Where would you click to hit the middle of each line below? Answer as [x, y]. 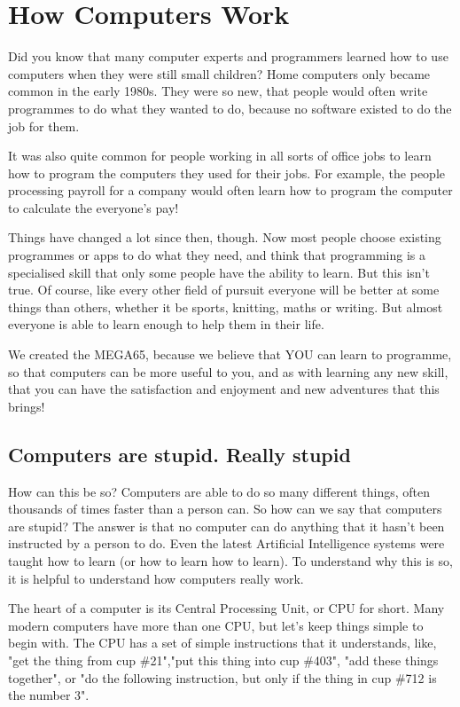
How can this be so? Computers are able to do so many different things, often [219, 491]
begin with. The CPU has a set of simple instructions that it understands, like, [222, 643]
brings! [27, 406]
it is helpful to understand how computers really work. [156, 578]
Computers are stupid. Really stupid [179, 454]
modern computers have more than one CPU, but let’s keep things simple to [216, 625]
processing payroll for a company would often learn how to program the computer [230, 190]
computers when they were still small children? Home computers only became [219, 73]
